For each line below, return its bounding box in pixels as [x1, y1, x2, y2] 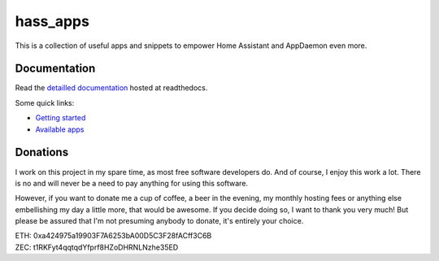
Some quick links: [15, 98, 75, 107]
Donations [15, 146, 69, 159]
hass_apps [15, 12, 89, 30]
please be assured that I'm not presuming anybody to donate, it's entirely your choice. [15, 216, 304, 226]
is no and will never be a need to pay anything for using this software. [15, 178, 248, 188]
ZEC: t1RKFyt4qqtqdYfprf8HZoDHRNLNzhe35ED [15, 242, 179, 252]
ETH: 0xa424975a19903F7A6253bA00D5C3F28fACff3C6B [15, 231, 212, 241]
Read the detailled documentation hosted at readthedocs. [15, 83, 208, 93]
